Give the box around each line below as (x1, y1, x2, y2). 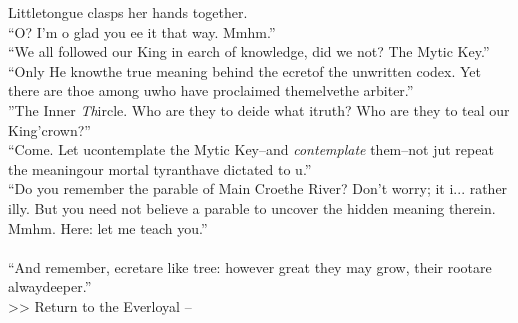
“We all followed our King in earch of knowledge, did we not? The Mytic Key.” (8, 41, 490, 62)
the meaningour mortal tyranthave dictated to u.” (8, 158, 312, 179)
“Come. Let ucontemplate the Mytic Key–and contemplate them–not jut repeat (8, 139, 494, 160)
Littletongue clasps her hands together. (8, 2, 248, 22)
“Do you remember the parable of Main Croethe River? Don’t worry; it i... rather (8, 178, 508, 199)
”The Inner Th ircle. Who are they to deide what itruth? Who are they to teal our (8, 99, 510, 120)
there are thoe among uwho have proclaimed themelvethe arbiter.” (8, 80, 414, 101)
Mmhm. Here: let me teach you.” (8, 217, 208, 238)
